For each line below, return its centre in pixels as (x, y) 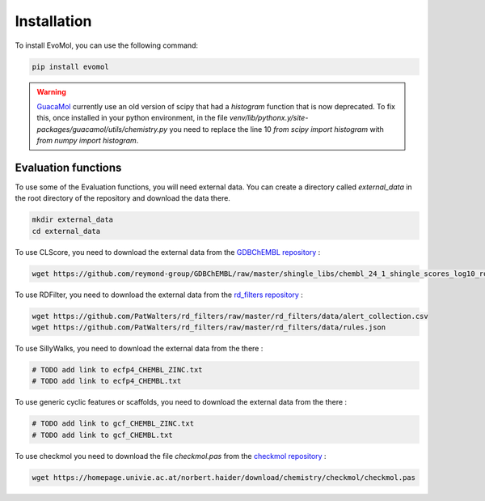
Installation (53, 21)
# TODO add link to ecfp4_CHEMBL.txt (107, 381)
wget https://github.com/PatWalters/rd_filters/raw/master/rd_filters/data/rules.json (209, 327)
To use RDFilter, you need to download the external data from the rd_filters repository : (159, 295)
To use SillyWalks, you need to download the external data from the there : (139, 349)
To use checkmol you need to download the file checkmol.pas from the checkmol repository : (171, 456)
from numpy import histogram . (88, 141)
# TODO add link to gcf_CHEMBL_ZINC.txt (113, 424)
